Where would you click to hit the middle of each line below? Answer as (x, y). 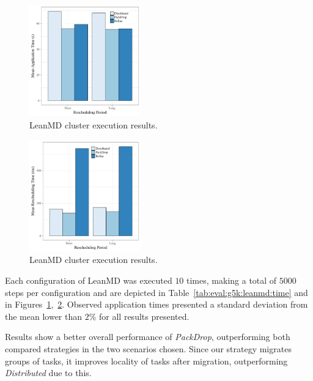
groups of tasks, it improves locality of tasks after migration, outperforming (146, 361)
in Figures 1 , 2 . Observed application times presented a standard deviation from (156, 304)
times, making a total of (232, 280)
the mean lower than (44, 316)
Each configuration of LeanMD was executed (89, 280)
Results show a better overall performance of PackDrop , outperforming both (148, 337)
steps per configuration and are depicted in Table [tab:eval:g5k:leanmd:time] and (156, 292)
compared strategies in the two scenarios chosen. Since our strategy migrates (148, 348)
